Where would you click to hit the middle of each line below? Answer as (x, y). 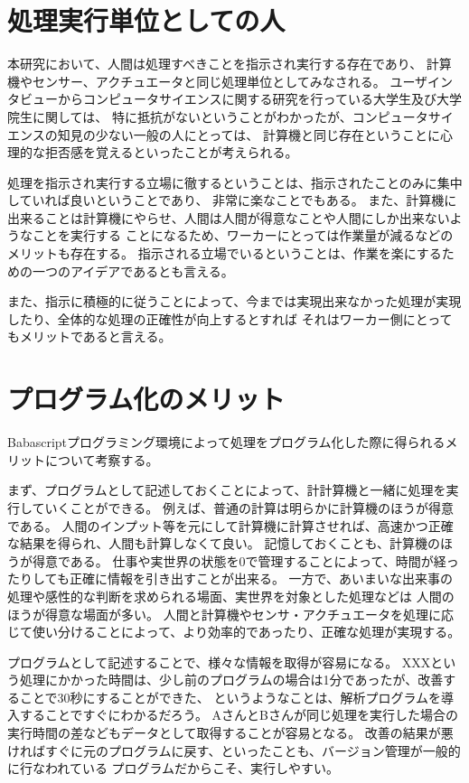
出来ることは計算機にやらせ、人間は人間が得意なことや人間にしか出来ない (229, 217)
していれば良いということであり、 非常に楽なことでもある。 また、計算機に (232, 200)
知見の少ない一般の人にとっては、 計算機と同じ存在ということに (249, 134)
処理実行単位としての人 (146, 20)
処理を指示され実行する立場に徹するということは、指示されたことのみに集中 (235, 182)
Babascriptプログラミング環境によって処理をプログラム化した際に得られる (226, 442)
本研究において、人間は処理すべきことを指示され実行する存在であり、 (215, 64)
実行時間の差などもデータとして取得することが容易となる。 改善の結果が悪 (230, 733)
